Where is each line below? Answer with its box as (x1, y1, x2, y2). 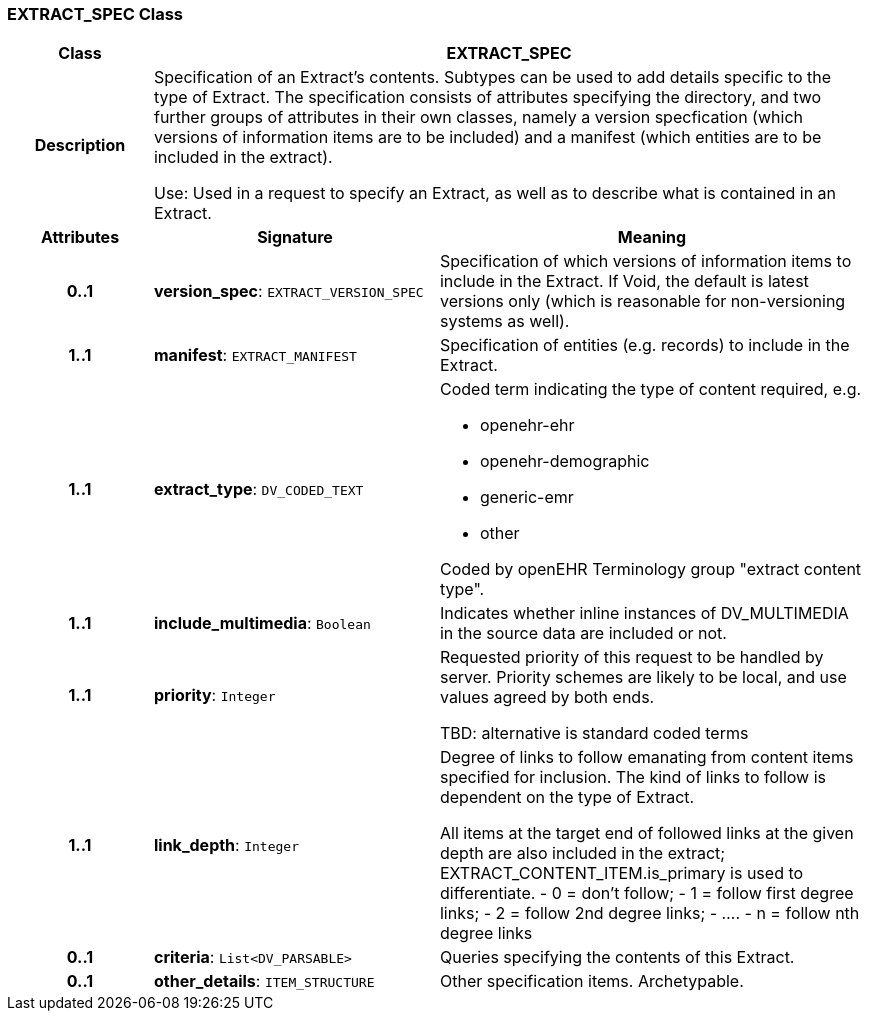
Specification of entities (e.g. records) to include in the (439, 335, 850, 356)
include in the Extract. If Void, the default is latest (439, 271, 809, 292)
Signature (257, 227, 333, 248)
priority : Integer (153, 685, 276, 706)
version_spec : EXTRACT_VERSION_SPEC (153, 281, 424, 302)
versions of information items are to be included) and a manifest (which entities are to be (153, 127, 822, 148)
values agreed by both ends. (439, 687, 655, 708)
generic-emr (479, 487, 574, 508)
